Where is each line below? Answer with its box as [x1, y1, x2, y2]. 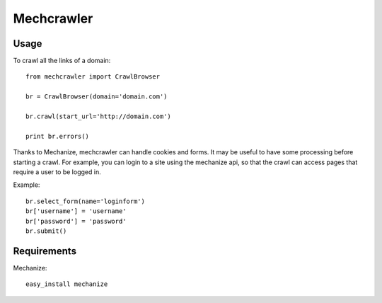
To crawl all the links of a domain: [13, 57, 111, 65]
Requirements [13, 245, 77, 257]
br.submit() [25, 227, 67, 235]
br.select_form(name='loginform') [25, 197, 145, 205]
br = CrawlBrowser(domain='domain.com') [25, 93, 168, 101]
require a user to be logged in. [13, 167, 102, 176]
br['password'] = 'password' [25, 217, 127, 225]
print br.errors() [25, 132, 90, 140]
